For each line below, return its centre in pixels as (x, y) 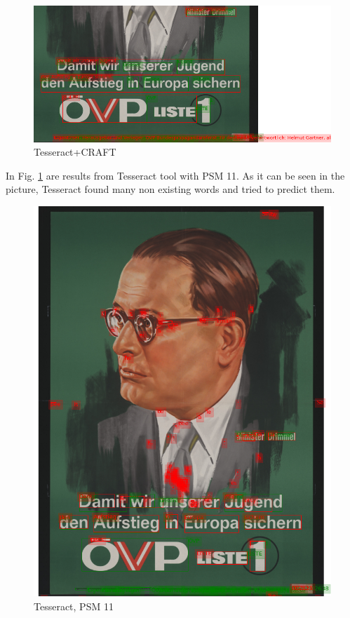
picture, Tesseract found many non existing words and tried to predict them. (170, 189)
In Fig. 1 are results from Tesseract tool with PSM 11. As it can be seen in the (175, 175)
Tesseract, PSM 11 (74, 606)
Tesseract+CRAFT (75, 152)
